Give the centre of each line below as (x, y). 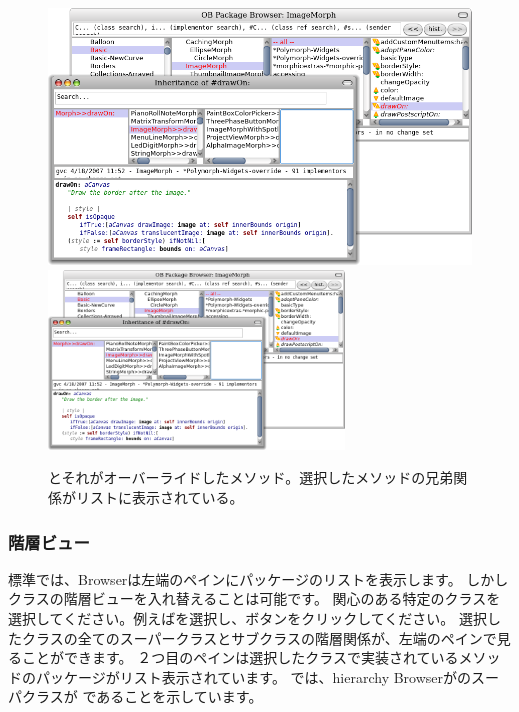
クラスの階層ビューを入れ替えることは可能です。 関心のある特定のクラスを (254, 598)
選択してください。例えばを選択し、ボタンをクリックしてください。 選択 (247, 618)
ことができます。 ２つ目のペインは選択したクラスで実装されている (240, 657)
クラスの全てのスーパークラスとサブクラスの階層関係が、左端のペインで (259, 637)
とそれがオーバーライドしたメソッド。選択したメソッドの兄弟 (251, 477)
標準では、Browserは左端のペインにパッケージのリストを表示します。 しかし (258, 578)
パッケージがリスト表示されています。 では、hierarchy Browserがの (253, 676)
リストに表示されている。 (159, 497)
